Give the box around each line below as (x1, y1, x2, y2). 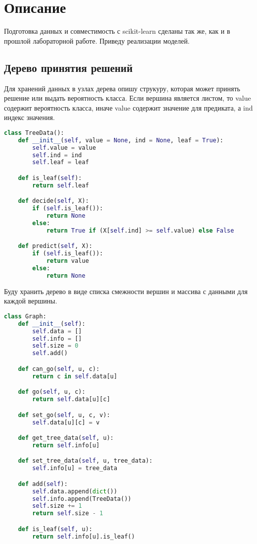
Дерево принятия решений (4, 60, 133, 75)
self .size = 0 (32, 342, 79, 350)
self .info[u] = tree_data (32, 465, 118, 472)
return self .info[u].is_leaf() (32, 533, 135, 540)
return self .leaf (32, 181, 89, 189)
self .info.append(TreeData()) (32, 495, 131, 502)
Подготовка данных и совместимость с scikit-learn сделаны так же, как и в (4, 26, 230, 36)
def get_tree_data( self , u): (18, 434, 114, 442)
